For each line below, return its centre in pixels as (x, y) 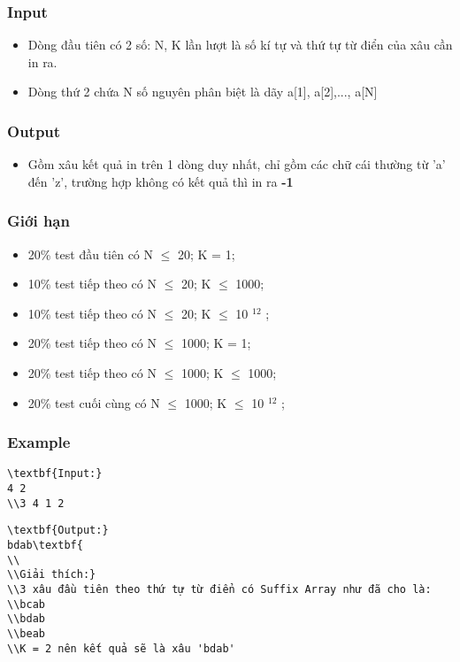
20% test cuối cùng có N (94, 402)
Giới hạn (38, 221)
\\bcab (26, 604)
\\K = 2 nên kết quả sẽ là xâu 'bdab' (121, 648)
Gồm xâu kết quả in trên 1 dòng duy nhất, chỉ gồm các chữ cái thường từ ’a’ (237, 164)
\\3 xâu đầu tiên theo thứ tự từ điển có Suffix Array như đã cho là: (219, 589)
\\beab (26, 633)
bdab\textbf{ (45, 546)
